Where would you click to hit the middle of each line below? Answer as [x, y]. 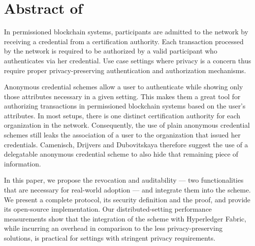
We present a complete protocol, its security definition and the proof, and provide [127, 199]
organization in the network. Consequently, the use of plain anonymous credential [127, 125]
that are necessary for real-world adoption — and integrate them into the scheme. [127, 190]
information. [23, 163]
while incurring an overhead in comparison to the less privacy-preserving [113, 228]
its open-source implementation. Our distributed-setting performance [108, 209]
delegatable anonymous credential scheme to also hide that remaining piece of [121, 154]
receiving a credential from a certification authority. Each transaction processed [124, 41]
